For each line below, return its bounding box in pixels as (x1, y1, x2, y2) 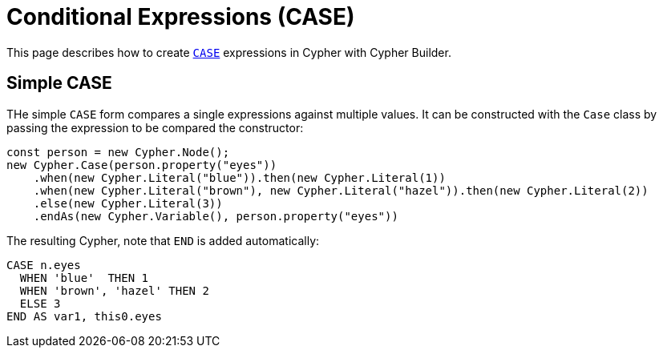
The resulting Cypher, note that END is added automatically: (6, 233, 320, 247)
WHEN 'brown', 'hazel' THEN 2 (19, 284, 209, 297)
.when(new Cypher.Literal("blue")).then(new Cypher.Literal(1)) (33, 171, 446, 184)
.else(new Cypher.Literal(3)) (33, 196, 223, 210)
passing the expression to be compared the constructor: (6, 120, 304, 135)
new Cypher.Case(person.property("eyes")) (6, 158, 277, 171)
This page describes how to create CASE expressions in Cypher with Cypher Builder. (6, 45, 451, 59)
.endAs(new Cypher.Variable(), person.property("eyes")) (33, 209, 398, 223)
